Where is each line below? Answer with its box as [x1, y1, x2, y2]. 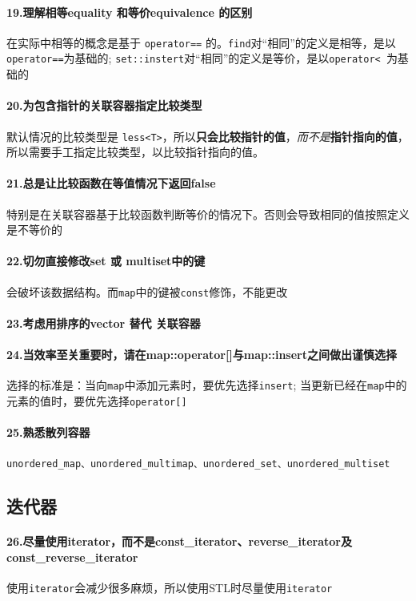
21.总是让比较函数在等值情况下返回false [6, 175, 216, 192]
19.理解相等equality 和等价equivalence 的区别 [6, 3, 253, 20]
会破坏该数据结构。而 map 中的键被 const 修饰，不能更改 [6, 283, 288, 300]
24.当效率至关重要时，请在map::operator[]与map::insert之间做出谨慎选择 [6, 345, 397, 362]
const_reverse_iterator [6, 548, 138, 565]
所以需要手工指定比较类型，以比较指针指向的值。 [6, 143, 264, 160]
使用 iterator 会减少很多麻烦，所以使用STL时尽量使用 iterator [6, 579, 333, 596]
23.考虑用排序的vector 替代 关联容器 [6, 314, 201, 331]
